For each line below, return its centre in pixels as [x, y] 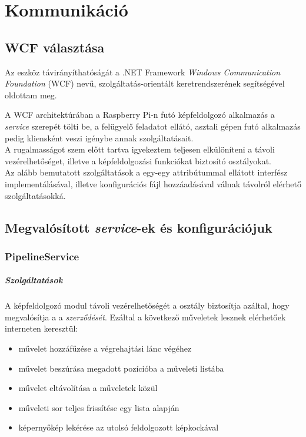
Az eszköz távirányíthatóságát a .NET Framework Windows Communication [143, 72]
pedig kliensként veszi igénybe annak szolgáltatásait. [99, 138]
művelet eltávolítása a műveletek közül [88, 388]
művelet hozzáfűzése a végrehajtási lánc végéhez [105, 348]
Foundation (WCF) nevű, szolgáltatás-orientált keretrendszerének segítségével [145, 83]
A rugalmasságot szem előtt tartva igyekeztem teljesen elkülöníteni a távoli [140, 149]
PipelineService [42, 256]
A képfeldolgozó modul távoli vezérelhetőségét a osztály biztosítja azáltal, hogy [147, 305]
